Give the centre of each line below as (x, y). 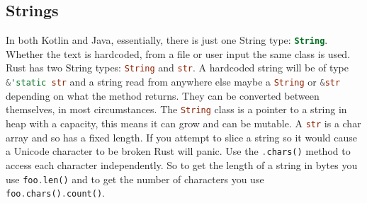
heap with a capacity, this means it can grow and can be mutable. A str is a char (183, 123)
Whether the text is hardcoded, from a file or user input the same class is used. (178, 53)
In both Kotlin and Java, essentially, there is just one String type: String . (167, 40)
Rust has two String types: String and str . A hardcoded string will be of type (177, 68)
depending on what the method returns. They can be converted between (163, 95)
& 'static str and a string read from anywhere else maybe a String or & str (173, 82)
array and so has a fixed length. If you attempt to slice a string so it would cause (181, 137)
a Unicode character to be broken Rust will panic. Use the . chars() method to (178, 151)
